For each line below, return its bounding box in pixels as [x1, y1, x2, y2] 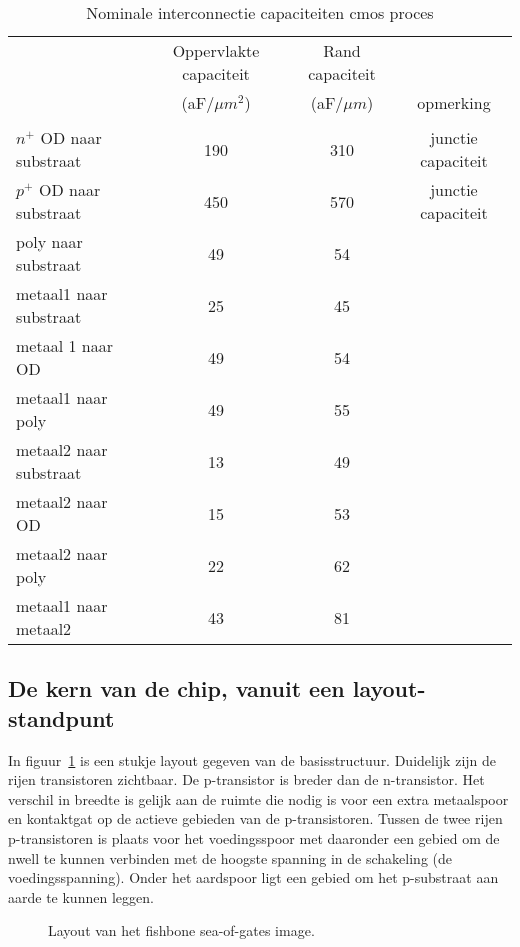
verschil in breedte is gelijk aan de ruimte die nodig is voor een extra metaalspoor [8, 788, 509, 809]
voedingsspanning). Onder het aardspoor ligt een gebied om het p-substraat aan [8, 867, 499, 888]
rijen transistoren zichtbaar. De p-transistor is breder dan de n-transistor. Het [8, 769, 485, 790]
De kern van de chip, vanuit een [8, 673, 345, 704]
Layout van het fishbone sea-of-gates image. [48, 920, 315, 941]
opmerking [417, 91, 491, 114]
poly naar [16, 230, 83, 253]
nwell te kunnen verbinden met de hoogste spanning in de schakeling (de [8, 847, 452, 868]
